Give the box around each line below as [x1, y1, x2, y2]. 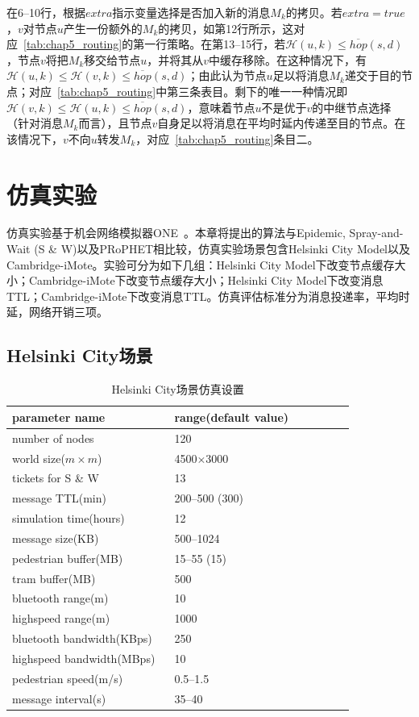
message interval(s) [12, 690, 106, 707]
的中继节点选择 [312, 98, 392, 115]
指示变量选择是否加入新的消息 [112, 4, 271, 20]
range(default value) [174, 408, 289, 425]
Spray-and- [349, 224, 404, 241]
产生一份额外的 [63, 19, 143, 36]
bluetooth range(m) [12, 590, 109, 607]
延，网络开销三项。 [6, 303, 108, 320]
